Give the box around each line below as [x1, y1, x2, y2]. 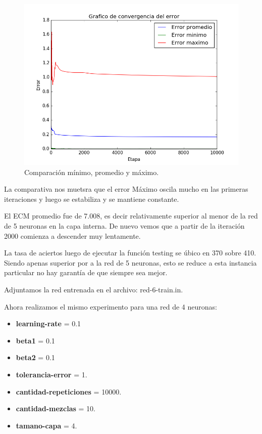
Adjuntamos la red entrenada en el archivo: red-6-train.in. [4, 284, 183, 294]
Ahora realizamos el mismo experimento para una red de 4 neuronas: [4, 301, 218, 312]
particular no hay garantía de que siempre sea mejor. [4, 267, 168, 278]
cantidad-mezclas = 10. [16, 403, 95, 414]
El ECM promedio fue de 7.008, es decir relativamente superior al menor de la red [4, 210, 258, 221]
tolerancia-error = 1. [16, 369, 87, 379]
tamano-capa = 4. [16, 420, 77, 430]
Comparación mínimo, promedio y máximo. [24, 166, 159, 177]
